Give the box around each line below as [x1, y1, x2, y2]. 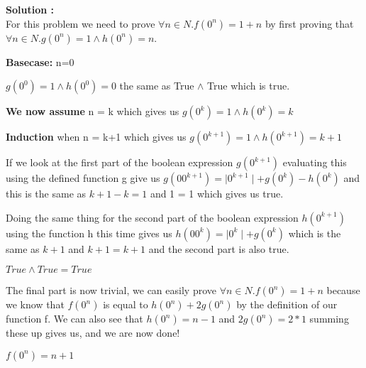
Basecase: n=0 [6, 54, 74, 69]
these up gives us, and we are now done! [6, 325, 180, 340]
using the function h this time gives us [6, 225, 172, 240]
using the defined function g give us [6, 171, 160, 185]
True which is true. [207, 78, 290, 93]
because [326, 283, 360, 298]
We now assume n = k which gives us [6, 104, 179, 119]
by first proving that [265, 16, 354, 31]
